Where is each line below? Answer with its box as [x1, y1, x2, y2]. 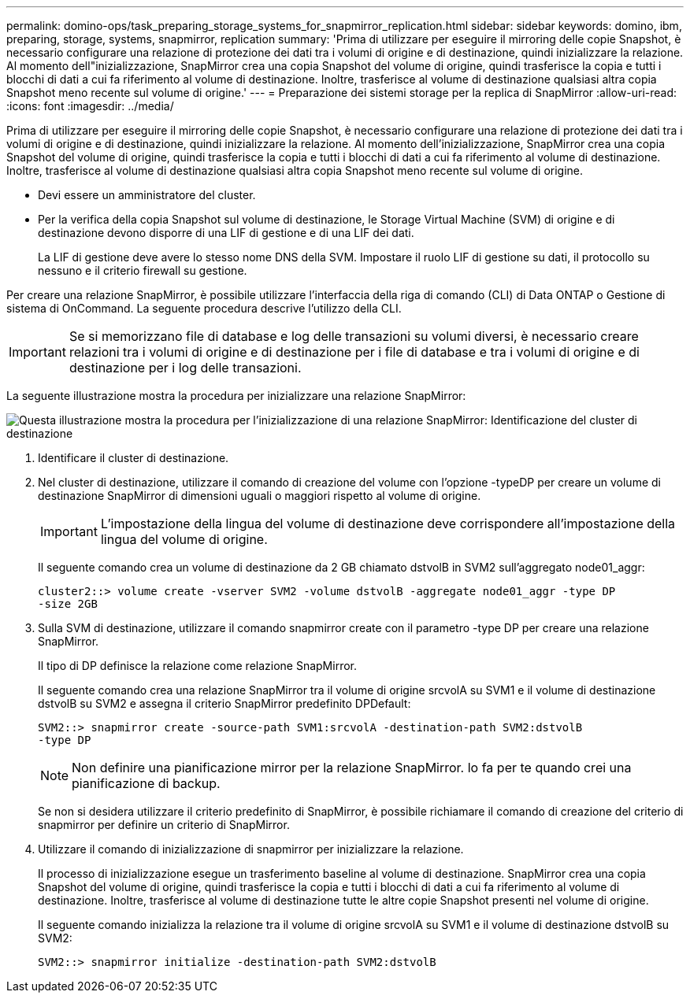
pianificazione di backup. [72, 775, 221, 791]
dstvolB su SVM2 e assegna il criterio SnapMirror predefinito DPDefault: [38, 697, 411, 710]
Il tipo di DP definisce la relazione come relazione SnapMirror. [38, 659, 358, 672]
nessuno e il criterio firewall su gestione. [38, 264, 247, 277]
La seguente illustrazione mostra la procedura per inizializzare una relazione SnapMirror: [6, 389, 466, 402]
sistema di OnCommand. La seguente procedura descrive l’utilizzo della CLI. [6, 302, 402, 315]
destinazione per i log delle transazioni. [69, 360, 302, 376]
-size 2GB [38, 598, 98, 610]
